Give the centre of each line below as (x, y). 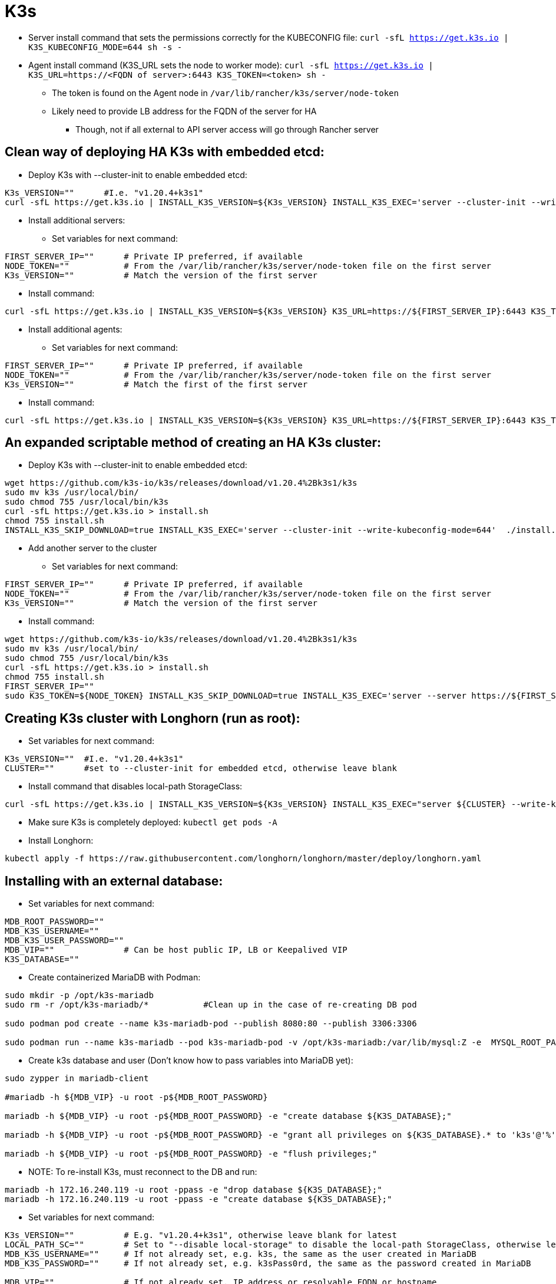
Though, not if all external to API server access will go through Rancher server (227, 129)
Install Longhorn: (61, 841)
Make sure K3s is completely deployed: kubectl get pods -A (153, 822)
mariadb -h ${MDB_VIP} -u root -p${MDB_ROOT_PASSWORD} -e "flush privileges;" (191, 1154)
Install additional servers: (77, 220)
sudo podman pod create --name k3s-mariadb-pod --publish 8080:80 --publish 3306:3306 (211, 1024)
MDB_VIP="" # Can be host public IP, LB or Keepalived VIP (176, 950)
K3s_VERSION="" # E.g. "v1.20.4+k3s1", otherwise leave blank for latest (201, 1235)
